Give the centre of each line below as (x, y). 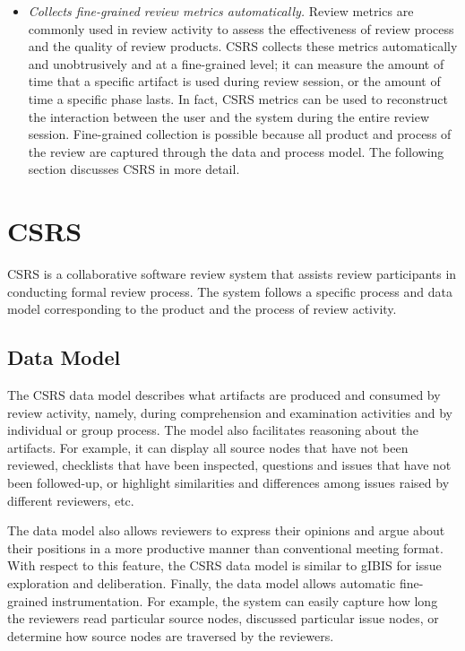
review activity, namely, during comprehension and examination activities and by (230, 412)
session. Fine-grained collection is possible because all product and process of (240, 134)
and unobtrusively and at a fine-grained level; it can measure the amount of (236, 63)
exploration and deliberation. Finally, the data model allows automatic (202, 582)
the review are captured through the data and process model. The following (236, 151)
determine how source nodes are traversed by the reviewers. (171, 635)
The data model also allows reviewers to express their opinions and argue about (226, 530)
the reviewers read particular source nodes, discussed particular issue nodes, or (223, 618)
